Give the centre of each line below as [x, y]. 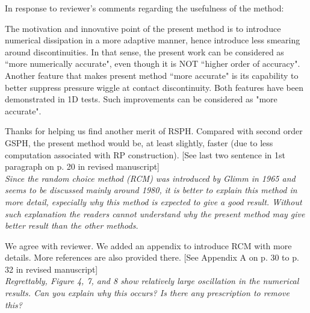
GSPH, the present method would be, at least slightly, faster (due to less [139, 142]
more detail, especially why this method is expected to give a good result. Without [153, 201]
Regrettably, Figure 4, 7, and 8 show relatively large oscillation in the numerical [152, 281]
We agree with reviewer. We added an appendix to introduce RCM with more [148, 245]
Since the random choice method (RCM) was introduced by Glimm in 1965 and [150, 178]
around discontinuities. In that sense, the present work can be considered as [144, 51]
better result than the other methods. [72, 225]
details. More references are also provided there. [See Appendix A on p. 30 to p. [152, 257]
